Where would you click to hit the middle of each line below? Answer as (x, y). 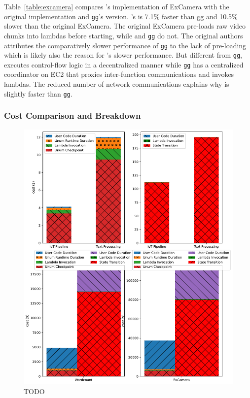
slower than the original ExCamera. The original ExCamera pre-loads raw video (125, 26)
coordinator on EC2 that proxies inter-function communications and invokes (119, 74)
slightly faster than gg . (38, 93)
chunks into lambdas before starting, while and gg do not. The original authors (124, 35)
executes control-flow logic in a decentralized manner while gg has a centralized (124, 64)
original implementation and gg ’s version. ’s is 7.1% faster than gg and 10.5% (121, 16)
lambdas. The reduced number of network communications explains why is (117, 84)
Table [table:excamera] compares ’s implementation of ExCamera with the (117, 6)
